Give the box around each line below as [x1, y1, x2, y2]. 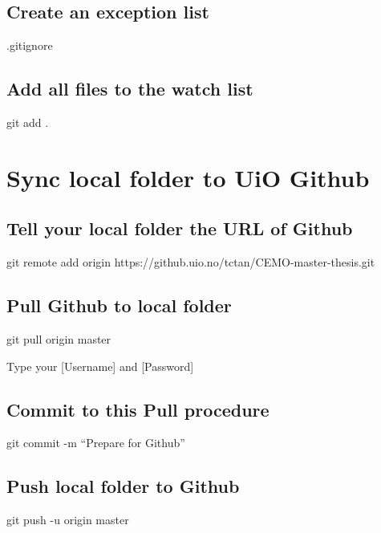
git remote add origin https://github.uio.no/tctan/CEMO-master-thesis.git [6, 254, 375, 271]
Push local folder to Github [6, 474, 240, 498]
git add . [6, 114, 49, 130]
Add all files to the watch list [6, 76, 253, 101]
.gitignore [6, 37, 53, 54]
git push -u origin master [6, 511, 129, 528]
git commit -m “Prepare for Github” [6, 434, 185, 451]
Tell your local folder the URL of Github [6, 216, 353, 241]
